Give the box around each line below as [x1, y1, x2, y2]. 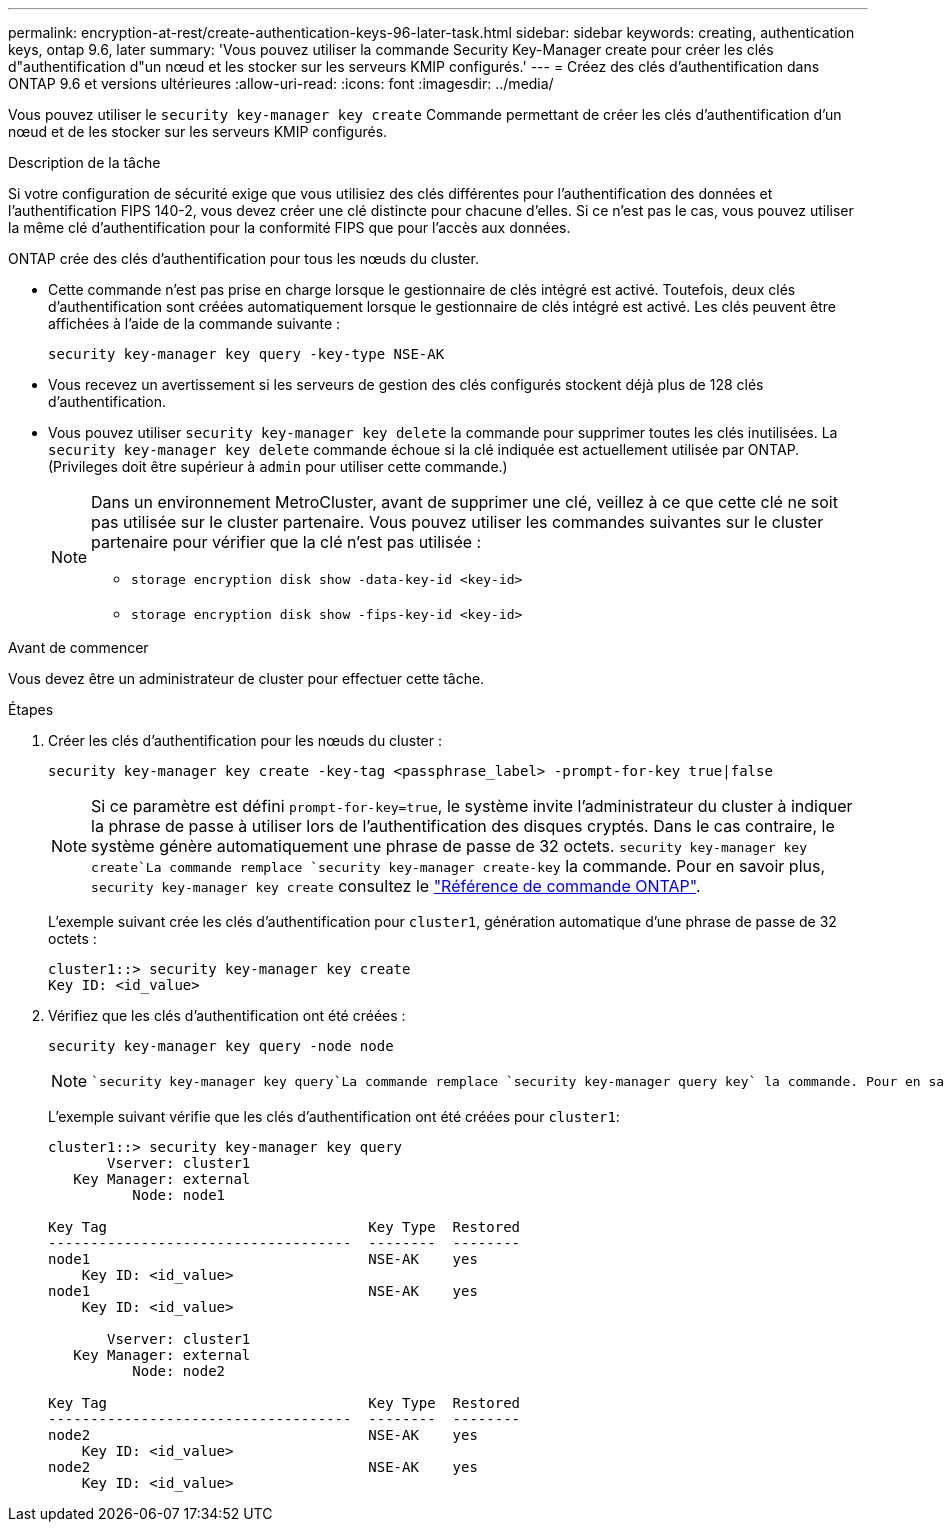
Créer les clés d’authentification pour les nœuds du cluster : [48, 732, 442, 749]
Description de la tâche [8, 154, 161, 171]
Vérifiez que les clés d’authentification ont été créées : [48, 1007, 406, 1024]
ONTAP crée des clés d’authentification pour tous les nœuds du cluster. [8, 250, 479, 267]
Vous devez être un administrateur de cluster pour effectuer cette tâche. [8, 670, 485, 687]
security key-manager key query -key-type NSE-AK [48, 346, 445, 362]
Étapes [8, 701, 54, 718]
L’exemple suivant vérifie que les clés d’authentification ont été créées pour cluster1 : [48, 1108, 620, 1125]
